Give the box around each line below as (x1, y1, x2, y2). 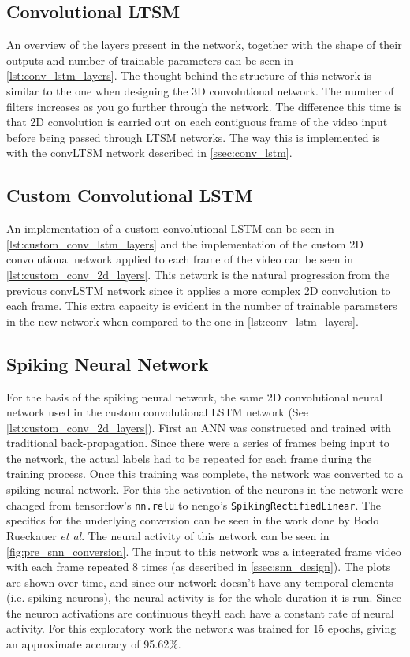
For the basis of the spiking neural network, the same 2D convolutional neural (6, 388, 383, 405)
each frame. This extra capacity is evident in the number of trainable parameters (6, 297, 397, 314)
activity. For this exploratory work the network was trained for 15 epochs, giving (6, 620, 397, 636)
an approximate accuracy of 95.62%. (6, 636, 181, 652)
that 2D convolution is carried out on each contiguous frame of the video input (6, 114, 388, 130)
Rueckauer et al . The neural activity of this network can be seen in (6, 527, 330, 543)
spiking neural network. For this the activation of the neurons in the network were (6, 481, 404, 498)
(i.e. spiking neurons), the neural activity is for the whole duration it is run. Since (6, 589, 402, 606)
